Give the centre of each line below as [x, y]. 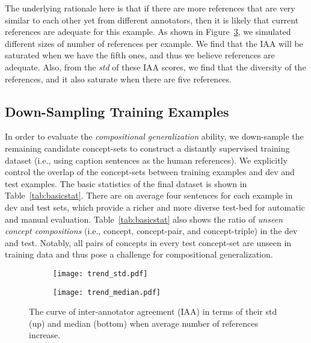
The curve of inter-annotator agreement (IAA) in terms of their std [153, 311]
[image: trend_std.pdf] [100, 273]
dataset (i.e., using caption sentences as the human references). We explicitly [146, 160]
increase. [45, 335]
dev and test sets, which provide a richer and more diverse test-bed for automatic [155, 207]
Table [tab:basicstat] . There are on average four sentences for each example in [149, 195]
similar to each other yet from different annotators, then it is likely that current [152, 20]
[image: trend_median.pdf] [107, 292]
